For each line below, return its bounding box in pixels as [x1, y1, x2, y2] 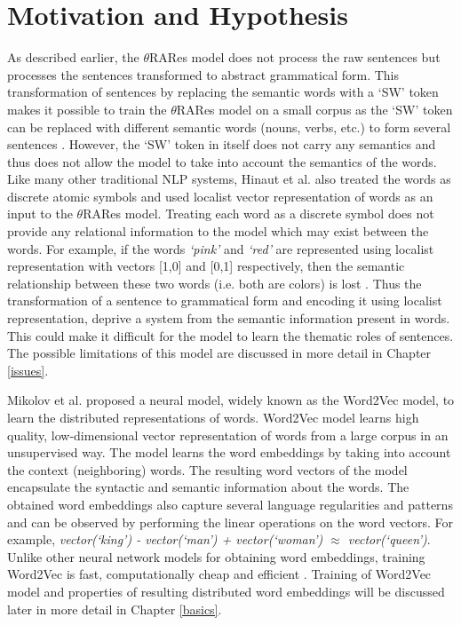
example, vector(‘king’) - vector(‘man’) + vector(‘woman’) [7, 530, 323, 549]
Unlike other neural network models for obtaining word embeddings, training [7, 547, 425, 566]
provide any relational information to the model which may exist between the [7, 222, 429, 241]
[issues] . [7, 360, 49, 379]
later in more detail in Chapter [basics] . [7, 599, 222, 618]
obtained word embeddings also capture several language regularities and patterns [7, 494, 453, 513]
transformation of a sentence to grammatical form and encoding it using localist [7, 291, 442, 310]
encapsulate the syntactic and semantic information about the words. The [7, 478, 409, 496]
